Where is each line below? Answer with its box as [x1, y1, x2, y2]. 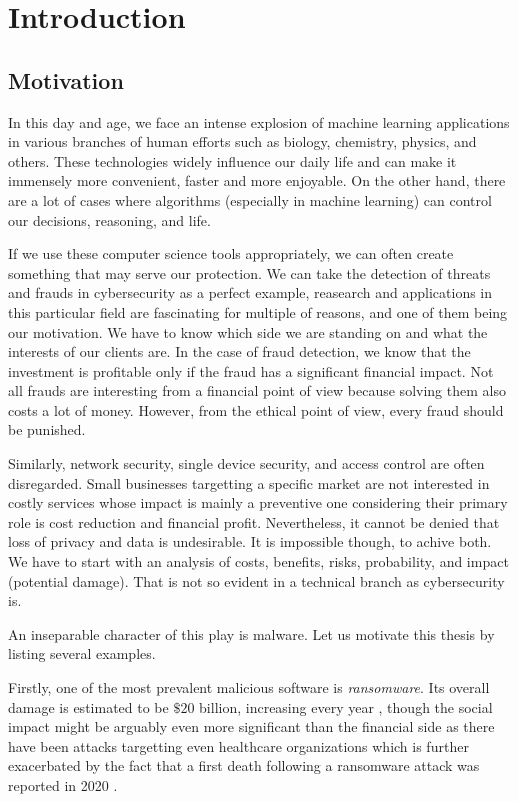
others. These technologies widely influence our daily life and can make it [8, 150, 457, 171]
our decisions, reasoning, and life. [8, 209, 211, 230]
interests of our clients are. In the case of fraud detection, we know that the [8, 341, 471, 362]
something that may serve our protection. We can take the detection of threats [8, 262, 491, 283]
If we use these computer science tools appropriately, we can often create [8, 243, 454, 264]
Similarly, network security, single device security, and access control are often [8, 453, 485, 474]
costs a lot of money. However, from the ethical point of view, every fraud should [8, 399, 504, 420]
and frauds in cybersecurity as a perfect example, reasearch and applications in [8, 282, 493, 303]
